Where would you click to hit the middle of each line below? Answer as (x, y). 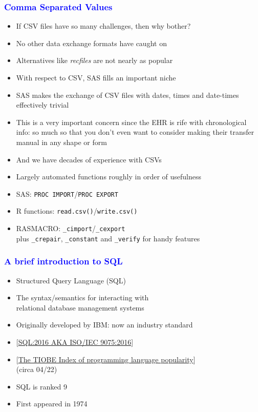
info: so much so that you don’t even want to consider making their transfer (135, 132)
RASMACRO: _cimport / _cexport (71, 228)
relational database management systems (80, 307)
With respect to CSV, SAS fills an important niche (96, 77)
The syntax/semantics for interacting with (82, 297)
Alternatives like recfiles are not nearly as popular (94, 60)
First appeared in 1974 (52, 404)
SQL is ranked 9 (41, 386)
